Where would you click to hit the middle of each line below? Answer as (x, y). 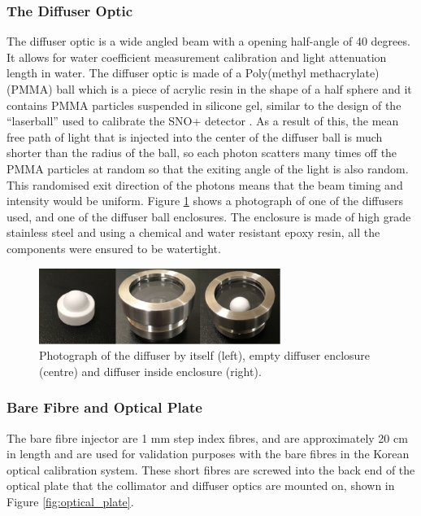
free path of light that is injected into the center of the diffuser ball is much (195, 136)
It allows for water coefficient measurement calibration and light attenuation (197, 57)
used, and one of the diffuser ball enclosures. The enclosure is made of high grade (209, 216)
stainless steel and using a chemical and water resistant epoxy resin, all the (193, 232)
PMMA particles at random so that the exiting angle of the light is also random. (208, 168)
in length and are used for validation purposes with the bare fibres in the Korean (208, 454)
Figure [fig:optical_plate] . (70, 501)
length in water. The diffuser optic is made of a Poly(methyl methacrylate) (193, 73)
